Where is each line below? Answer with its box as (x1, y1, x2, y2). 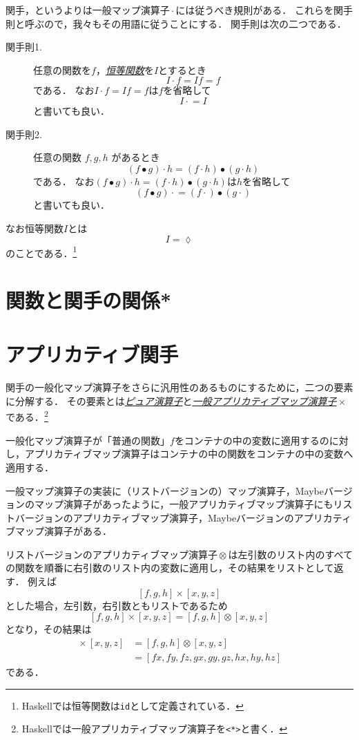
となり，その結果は (6, 622, 92, 636)
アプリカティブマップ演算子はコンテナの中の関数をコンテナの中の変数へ (24, 446, 353, 461)
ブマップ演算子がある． (6, 524, 112, 538)
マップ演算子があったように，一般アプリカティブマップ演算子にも (34, 497, 333, 511)
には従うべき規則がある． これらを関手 (175, 3, 353, 17)
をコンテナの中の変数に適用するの (174, 433, 329, 447)
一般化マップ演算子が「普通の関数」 (6, 433, 170, 447)
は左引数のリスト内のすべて (228, 547, 353, 561)
